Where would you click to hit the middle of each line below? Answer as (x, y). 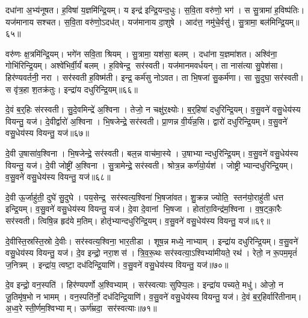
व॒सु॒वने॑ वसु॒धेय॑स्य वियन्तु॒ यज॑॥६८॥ (58, 177)
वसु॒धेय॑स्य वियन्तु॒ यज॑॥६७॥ (47, 133)
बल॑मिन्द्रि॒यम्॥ (279, 21)
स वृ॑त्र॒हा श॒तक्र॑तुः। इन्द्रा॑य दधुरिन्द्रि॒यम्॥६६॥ (72, 89)
